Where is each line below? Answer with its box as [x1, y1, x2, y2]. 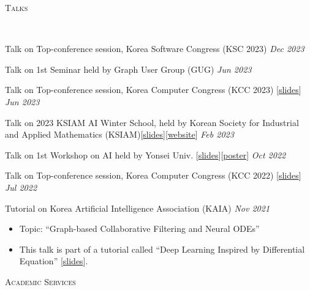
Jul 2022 [5, 180, 37, 193]
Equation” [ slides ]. [19, 255, 88, 267]
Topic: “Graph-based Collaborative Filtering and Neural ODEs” [19, 222, 260, 235]
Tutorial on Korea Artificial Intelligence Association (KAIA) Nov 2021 [5, 201, 270, 214]
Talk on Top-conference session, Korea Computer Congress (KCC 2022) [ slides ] [5, 169, 301, 182]
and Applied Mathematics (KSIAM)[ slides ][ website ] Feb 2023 [5, 128, 234, 141]
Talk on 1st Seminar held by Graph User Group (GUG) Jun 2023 [5, 62, 252, 75]
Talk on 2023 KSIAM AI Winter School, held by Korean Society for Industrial [5, 116, 299, 128]
